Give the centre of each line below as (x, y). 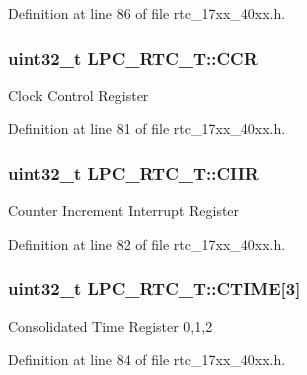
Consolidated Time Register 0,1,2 (110, 325)
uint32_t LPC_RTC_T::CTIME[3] (154, 288)
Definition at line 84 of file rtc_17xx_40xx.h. (147, 359)
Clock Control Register (78, 94)
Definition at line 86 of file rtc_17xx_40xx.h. (147, 13)
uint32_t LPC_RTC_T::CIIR (133, 172)
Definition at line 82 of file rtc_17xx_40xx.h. (147, 243)
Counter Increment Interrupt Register (124, 210)
